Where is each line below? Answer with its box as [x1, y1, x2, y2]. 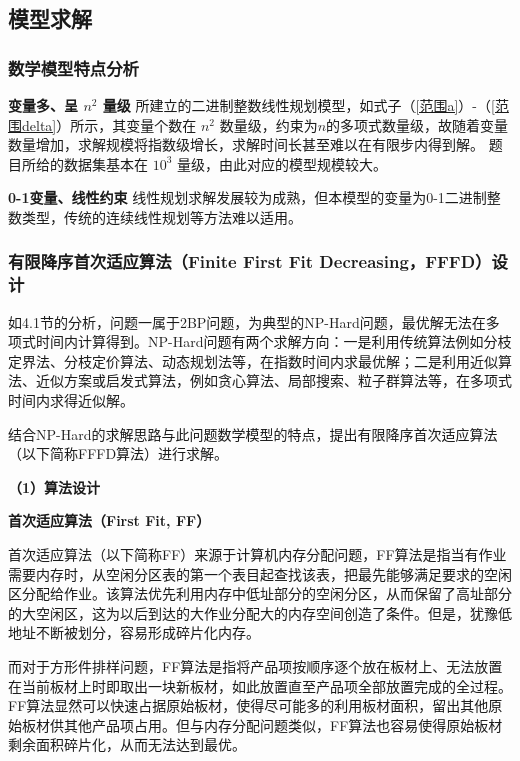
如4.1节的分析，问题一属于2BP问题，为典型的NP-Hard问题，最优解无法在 [8, 311, 486, 332]
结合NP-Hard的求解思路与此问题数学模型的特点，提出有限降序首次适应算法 [8, 423, 498, 444]
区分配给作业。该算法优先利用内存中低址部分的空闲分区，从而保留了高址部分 [8, 583, 512, 604]
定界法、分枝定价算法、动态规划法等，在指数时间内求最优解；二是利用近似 [8, 350, 498, 371]
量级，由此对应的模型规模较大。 [177, 153, 388, 174]
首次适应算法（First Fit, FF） [8, 510, 211, 531]
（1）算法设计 [8, 476, 101, 497]
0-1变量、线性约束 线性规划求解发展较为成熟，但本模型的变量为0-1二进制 [8, 187, 487, 208]
